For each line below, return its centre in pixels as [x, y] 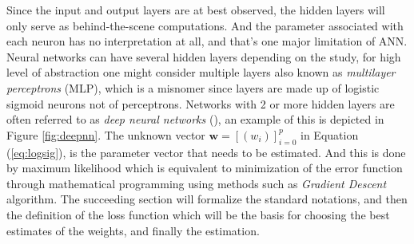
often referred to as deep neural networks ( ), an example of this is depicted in [195, 119]
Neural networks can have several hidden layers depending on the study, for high [204, 56]
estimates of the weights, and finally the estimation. [133, 230]
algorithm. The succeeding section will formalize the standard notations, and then [207, 199]
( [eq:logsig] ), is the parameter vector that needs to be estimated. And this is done [206, 152]
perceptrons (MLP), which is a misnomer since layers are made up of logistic [193, 87]
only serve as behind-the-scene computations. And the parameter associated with [205, 25]
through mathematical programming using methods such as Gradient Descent [197, 183]
